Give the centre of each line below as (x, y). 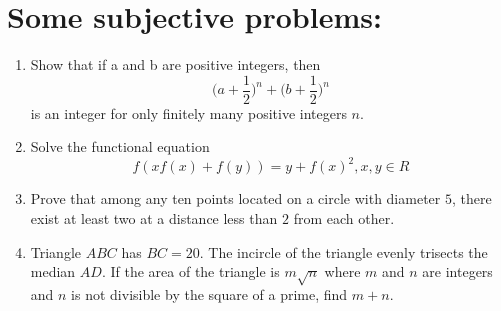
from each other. (344, 218)
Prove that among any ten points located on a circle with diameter (235, 198)
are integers (457, 271)
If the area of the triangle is (195, 271)
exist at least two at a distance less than (154, 218)
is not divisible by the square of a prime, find (209, 294)
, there (471, 198)
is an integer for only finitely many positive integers (188, 112)
